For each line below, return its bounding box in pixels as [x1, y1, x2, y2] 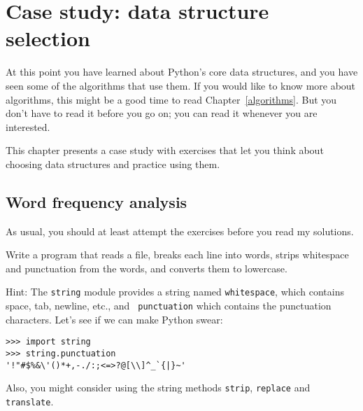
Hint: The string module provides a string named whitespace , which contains [6, 284, 344, 299]
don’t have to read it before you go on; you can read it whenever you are [6, 106, 318, 120]
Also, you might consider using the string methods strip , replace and [6, 380, 311, 395]
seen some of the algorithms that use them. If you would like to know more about [6, 78, 356, 92]
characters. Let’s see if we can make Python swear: [6, 312, 223, 326]
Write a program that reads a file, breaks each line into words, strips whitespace [6, 247, 349, 262]
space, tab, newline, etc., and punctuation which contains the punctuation [6, 298, 332, 313]
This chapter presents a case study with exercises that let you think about [6, 143, 324, 158]
